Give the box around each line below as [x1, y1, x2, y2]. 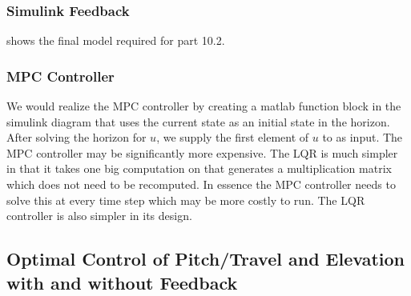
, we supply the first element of [156, 129, 309, 146]
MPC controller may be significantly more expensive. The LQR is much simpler [6, 144, 398, 161]
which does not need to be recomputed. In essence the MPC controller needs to [6, 176, 396, 192]
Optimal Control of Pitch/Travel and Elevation [6, 246, 405, 271]
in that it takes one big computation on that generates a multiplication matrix [6, 160, 392, 177]
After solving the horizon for [6, 129, 147, 146]
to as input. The [322, 129, 403, 146]
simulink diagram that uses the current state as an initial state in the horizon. [6, 113, 390, 130]
